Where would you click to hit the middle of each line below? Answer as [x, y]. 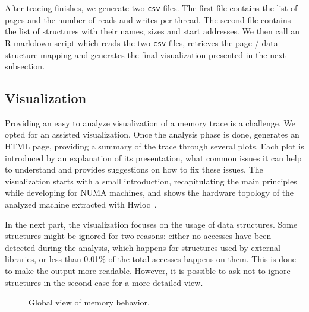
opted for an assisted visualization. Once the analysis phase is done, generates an [152, 134]
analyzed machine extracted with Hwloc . [81, 204]
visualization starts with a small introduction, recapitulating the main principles [151, 181]
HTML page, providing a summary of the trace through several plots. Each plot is [154, 146]
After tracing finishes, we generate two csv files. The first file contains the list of [151, 8]
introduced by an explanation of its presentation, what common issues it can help [153, 157]
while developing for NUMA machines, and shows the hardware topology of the [149, 192]
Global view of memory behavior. [89, 302]
